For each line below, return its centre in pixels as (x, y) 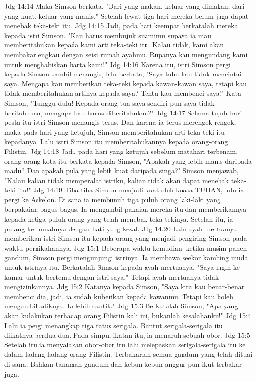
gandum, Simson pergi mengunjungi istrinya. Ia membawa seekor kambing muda (126, 257)
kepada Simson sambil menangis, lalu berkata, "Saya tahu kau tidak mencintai (123, 74)
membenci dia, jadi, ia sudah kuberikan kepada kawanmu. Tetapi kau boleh (119, 296)
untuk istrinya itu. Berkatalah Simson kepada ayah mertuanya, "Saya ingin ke (122, 267)
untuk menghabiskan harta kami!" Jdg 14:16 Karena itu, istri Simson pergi (118, 64)
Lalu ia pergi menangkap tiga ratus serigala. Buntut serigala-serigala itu (114, 325)
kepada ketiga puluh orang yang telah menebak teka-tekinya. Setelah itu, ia (119, 219)
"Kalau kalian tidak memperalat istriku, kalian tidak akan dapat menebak (117, 180)
